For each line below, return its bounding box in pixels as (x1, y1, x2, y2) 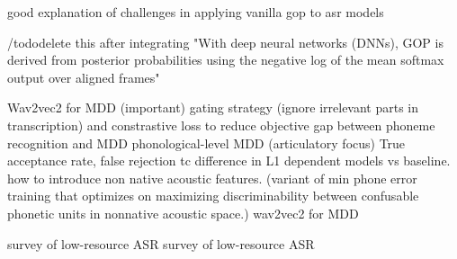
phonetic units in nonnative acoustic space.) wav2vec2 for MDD (7, 203, 359, 222)
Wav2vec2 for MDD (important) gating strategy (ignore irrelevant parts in (7, 98, 419, 117)
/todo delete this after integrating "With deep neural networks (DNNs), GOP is (7, 32, 444, 51)
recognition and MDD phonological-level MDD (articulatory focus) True (7, 133, 406, 152)
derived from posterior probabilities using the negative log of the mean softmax (7, 50, 444, 69)
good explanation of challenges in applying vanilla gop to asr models (7, 3, 384, 21)
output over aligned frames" (7, 67, 160, 86)
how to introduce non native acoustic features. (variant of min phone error (7, 168, 417, 187)
